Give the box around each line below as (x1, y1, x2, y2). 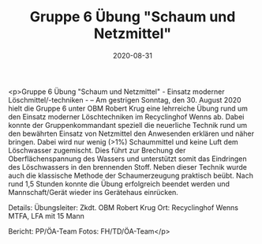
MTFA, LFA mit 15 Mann (8, 211, 84, 220)
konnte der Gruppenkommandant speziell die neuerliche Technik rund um (8, 120, 248, 130)
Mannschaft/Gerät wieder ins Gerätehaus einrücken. (8, 187, 179, 197)
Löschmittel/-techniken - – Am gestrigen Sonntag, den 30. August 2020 (8, 95, 242, 104)
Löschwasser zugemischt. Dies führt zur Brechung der (8, 145, 186, 155)
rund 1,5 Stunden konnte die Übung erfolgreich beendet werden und (8, 178, 230, 189)
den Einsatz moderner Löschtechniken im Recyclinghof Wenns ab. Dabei (8, 111, 245, 122)
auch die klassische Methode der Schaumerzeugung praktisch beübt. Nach (8, 171, 254, 180)
